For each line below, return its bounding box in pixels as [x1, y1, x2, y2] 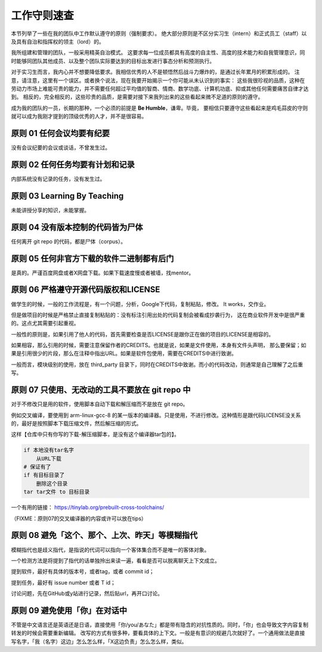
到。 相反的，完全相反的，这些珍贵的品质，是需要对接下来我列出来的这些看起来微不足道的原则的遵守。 [11, 93, 264, 101]
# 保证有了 [23, 463, 51, 471]
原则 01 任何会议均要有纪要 [11, 128, 110, 138]
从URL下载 [36, 455, 62, 462]
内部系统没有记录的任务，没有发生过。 [11, 175, 106, 182]
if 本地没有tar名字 [23, 447, 75, 453]
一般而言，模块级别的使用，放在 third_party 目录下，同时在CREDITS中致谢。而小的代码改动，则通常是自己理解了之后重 [11, 361, 304, 368]
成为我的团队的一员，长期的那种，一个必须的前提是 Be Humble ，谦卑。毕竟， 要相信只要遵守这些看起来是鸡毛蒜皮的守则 [11, 104, 308, 112]
